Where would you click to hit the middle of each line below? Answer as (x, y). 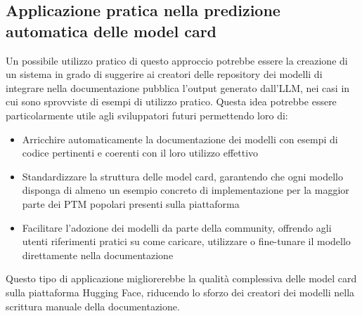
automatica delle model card (111, 31)
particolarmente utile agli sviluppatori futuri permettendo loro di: (147, 115)
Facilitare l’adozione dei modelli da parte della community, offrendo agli (177, 227)
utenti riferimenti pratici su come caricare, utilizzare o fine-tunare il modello (186, 241)
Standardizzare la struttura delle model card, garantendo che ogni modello (182, 176)
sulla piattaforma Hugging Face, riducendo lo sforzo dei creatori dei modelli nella (180, 292)
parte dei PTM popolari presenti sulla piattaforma (131, 203)
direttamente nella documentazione (98, 255)
